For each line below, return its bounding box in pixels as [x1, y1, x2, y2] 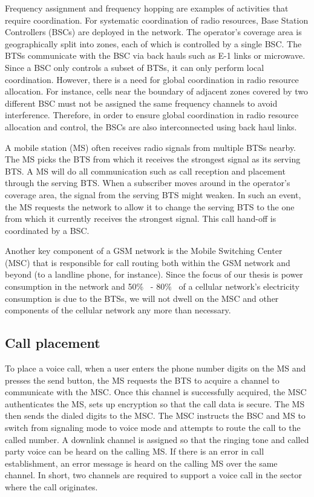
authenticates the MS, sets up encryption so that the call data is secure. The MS [5, 397, 305, 410]
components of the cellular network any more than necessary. [5, 304, 231, 316]
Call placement [5, 333, 100, 352]
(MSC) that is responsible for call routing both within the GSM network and [5, 256, 290, 269]
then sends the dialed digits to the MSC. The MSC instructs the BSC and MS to [5, 409, 306, 422]
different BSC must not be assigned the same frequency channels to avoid [5, 96, 278, 109]
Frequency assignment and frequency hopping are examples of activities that [5, 2, 289, 14]
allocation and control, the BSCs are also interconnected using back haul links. [5, 120, 297, 133]
